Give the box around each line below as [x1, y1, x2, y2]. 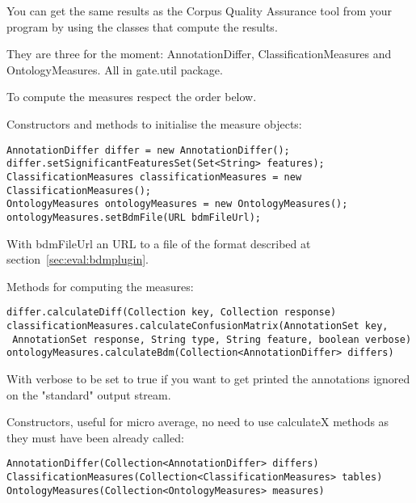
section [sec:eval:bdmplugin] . [6, 251, 149, 268]
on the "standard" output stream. [6, 386, 171, 403]
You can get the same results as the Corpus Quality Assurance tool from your [6, 2, 393, 19]
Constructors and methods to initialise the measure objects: [6, 115, 302, 132]
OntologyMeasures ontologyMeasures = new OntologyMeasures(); [6, 198, 348, 210]
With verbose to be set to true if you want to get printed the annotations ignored [6, 370, 410, 387]
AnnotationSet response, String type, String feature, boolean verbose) [12, 333, 412, 345]
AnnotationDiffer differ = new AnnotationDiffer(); [6, 144, 290, 156]
